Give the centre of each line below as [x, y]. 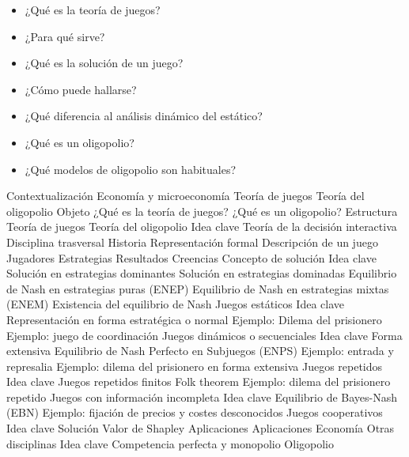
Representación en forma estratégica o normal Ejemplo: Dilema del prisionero [194, 319]
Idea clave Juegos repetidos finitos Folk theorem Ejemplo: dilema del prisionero [199, 381]
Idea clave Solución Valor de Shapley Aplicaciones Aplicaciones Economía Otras [201, 428]
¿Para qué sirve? [65, 36]
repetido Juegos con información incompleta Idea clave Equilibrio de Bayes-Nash [202, 397]
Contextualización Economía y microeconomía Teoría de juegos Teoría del [186, 196]
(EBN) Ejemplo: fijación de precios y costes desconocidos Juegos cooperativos [195, 412]
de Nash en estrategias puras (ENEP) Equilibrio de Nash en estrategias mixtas [198, 288]
